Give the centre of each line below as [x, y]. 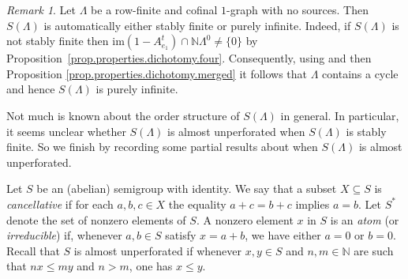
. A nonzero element [245, 219]
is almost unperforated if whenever [158, 250]
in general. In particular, [340, 115]
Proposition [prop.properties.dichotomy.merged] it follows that [157, 73]
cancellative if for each [60, 204]
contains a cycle [360, 73]
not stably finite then [58, 41]
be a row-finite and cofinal [154, 9]
